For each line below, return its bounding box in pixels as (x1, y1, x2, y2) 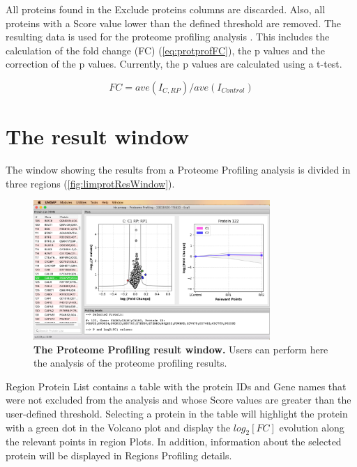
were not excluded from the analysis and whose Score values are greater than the (6, 392, 351, 407)
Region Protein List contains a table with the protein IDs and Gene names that (6, 378, 347, 393)
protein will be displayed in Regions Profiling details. (6, 447, 232, 462)
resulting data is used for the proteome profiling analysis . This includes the (6, 29, 330, 44)
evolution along (279, 420, 344, 434)
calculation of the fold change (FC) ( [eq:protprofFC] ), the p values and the (6, 43, 325, 57)
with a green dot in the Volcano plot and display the (6, 420, 231, 434)
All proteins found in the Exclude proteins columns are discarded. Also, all (6, 2, 326, 16)
